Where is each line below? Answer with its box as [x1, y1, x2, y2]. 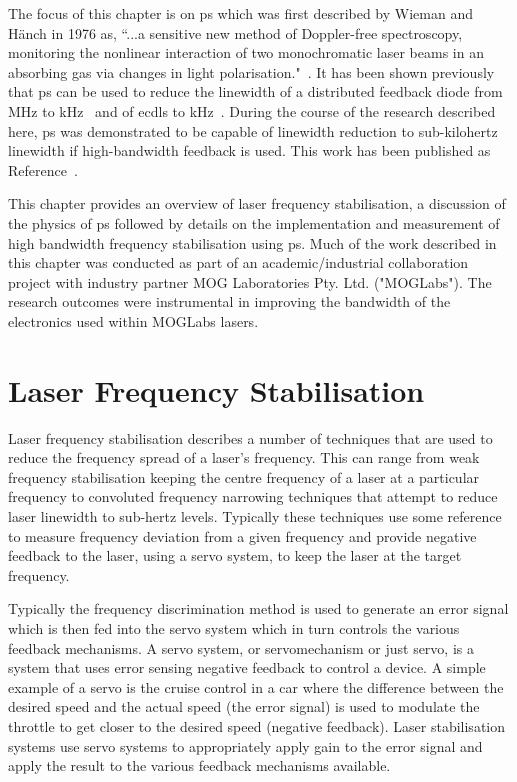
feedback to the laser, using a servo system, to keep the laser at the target [8, 545, 462, 566]
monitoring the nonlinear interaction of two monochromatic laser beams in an [8, 42, 484, 63]
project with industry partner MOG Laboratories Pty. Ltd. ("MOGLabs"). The [8, 271, 492, 292]
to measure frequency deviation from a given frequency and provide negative [8, 525, 477, 546]
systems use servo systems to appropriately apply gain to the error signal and [8, 735, 483, 756]
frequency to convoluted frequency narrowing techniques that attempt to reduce [8, 486, 498, 507]
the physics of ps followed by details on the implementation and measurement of [8, 212, 500, 233]
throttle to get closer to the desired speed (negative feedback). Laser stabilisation [8, 715, 505, 736]
